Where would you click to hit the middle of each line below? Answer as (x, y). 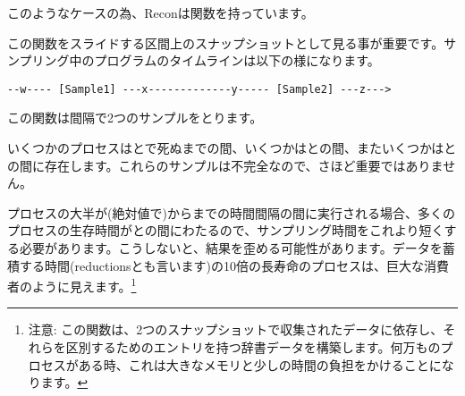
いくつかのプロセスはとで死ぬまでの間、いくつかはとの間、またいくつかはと (232, 148)
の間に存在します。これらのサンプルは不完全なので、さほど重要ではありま (225, 165)
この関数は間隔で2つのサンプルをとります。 (135, 118)
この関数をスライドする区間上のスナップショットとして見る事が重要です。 (226, 42)
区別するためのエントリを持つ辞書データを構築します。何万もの (253, 347)
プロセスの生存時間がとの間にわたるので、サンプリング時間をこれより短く (226, 230)
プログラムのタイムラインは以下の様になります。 (237, 60)
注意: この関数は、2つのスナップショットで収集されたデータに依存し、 (236, 329)
